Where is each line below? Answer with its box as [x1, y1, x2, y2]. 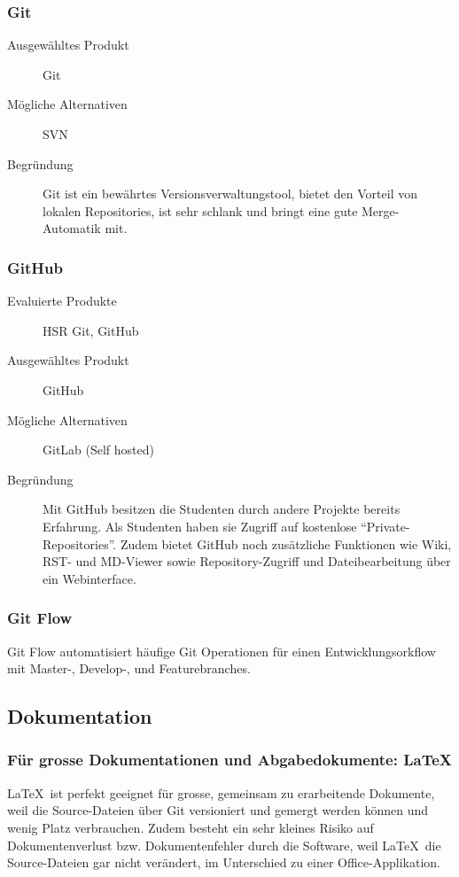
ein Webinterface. [43, 569, 136, 587]
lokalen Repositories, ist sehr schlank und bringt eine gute [43, 201, 358, 220]
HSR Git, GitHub [43, 321, 139, 339]
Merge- [362, 201, 400, 220]
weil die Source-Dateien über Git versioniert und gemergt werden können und [7, 801, 429, 819]
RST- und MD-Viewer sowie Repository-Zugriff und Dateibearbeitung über [43, 552, 451, 570]
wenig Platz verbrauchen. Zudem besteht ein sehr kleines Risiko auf [7, 818, 374, 836]
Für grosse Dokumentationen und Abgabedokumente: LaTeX [7, 749, 453, 771]
